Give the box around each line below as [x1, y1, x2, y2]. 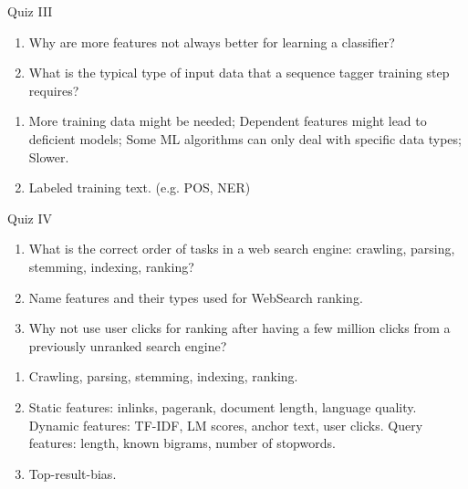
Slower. [28, 147, 69, 166]
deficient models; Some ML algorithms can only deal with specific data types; [28, 129, 462, 148]
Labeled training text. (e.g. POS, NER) [28, 178, 251, 197]
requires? [28, 80, 79, 99]
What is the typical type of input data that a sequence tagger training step [28, 63, 450, 82]
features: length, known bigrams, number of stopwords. [28, 433, 336, 453]
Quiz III [7, 2, 53, 20]
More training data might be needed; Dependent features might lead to [28, 111, 427, 130]
